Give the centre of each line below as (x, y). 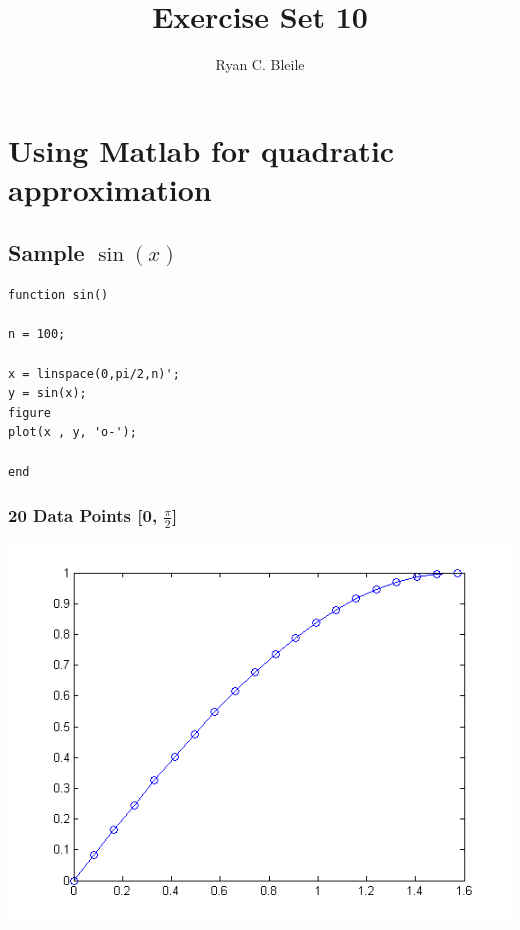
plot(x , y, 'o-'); (72, 432)
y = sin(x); (47, 393)
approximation (110, 188)
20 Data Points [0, (83, 515)
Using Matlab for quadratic (201, 149)
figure (29, 412)
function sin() (58, 295)
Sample (46, 252)
